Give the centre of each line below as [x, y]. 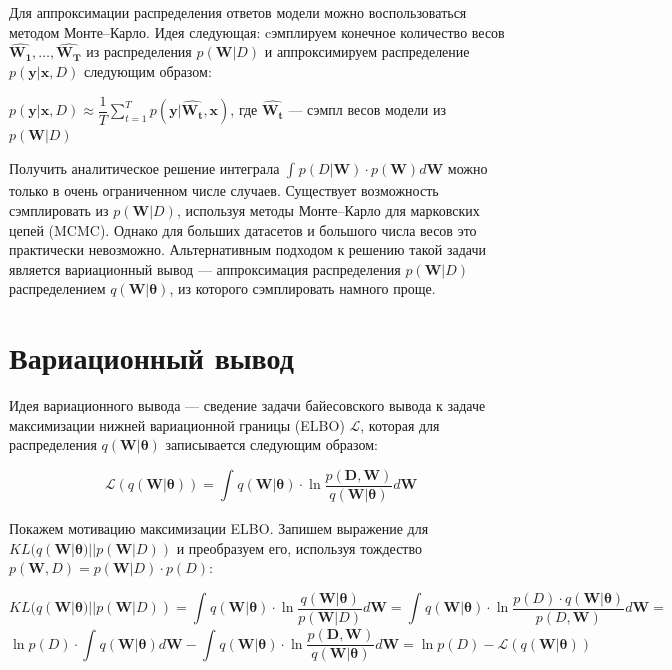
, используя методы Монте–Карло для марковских [328, 210]
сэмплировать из [59, 210]
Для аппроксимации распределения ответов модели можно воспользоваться [238, 12]
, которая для [400, 424]
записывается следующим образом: [271, 444]
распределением [57, 288]
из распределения [139, 51]
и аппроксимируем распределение [367, 51]
